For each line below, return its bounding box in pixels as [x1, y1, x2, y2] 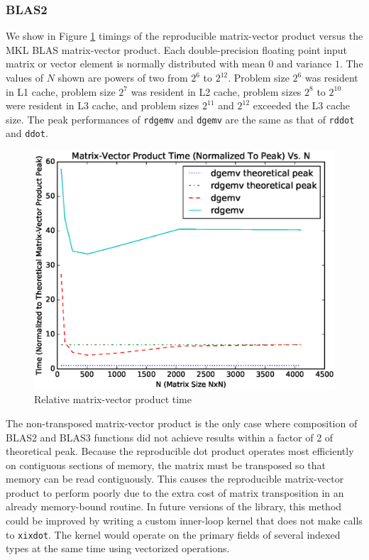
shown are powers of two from [57, 70, 188, 84]
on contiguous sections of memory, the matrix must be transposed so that [6, 457, 326, 472]
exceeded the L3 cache [253, 98, 350, 113]
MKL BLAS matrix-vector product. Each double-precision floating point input [6, 42, 347, 57]
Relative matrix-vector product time [34, 392, 192, 407]
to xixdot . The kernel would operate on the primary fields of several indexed [6, 527, 341, 542]
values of [6, 70, 43, 84]
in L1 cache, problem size [6, 84, 116, 99]
